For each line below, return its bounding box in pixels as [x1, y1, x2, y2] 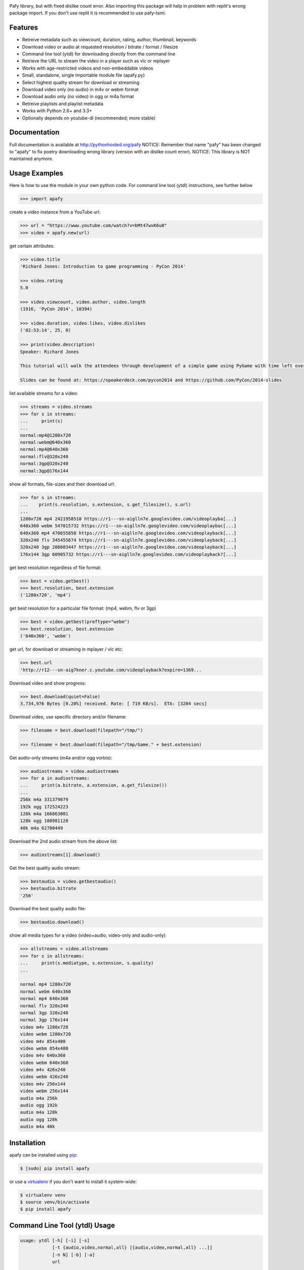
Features [9, 23, 38, 32]
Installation [9, 1138, 46, 1147]
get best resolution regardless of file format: [9, 564, 101, 570]
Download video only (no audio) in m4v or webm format [22, 86, 139, 92]
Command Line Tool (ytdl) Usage [9, 1221, 115, 1229]
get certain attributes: [9, 243, 55, 249]
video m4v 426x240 [20, 1067, 66, 1073]
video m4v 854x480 [20, 1038, 66, 1044]
